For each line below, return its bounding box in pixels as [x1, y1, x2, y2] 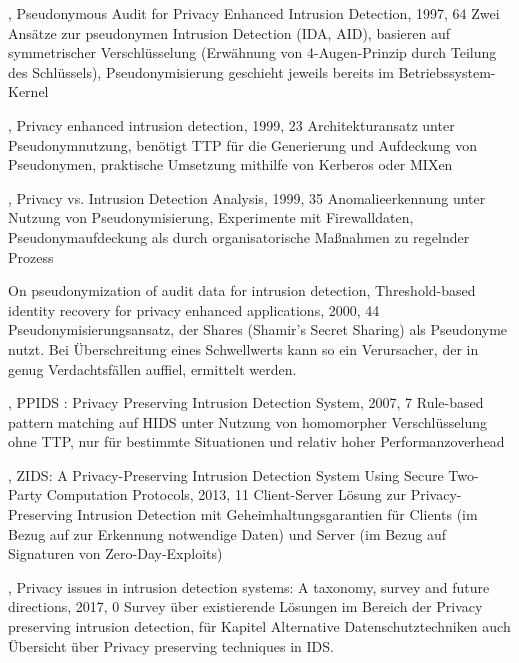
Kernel [8, 81, 49, 102]
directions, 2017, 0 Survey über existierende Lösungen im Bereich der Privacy [8, 596, 483, 617]
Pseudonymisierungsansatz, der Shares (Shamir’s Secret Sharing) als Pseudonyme [8, 319, 508, 340]
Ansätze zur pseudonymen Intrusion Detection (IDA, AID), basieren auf [8, 22, 451, 43]
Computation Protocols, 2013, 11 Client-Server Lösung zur [46, 484, 407, 505]
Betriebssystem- [398, 61, 496, 82]
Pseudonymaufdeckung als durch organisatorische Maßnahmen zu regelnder [8, 226, 470, 247]
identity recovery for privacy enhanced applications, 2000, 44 [8, 299, 380, 320]
